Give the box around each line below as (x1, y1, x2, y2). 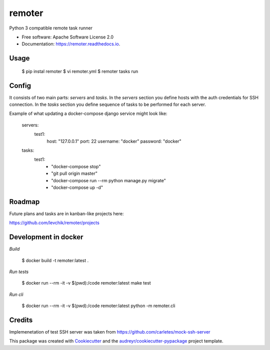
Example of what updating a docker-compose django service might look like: (9, 110, 167, 117)
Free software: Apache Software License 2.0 (21, 34, 114, 40)
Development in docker (9, 233, 83, 242)
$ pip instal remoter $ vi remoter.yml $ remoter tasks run (21, 68, 138, 74)
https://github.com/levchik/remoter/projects (9, 220, 99, 226)
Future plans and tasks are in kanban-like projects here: (9, 210, 124, 217)
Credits (9, 316, 33, 324)
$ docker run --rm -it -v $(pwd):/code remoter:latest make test (21, 280, 151, 286)
